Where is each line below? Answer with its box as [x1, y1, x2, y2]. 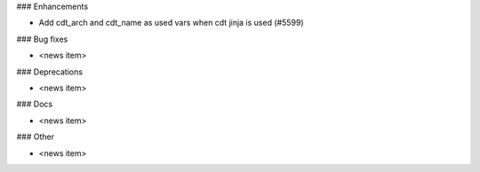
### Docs [16, 98, 53, 110]
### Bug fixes [16, 34, 68, 44]
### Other [16, 131, 55, 142]
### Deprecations [16, 66, 84, 77]
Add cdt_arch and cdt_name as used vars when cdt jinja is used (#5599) [38, 18, 304, 28]
